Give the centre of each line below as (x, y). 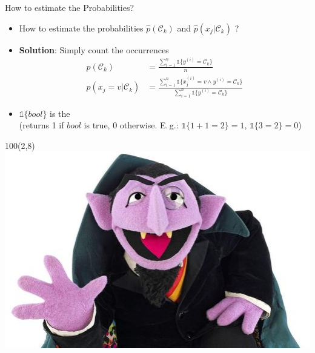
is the (60, 113)
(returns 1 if (41, 125)
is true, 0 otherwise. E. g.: (131, 125)
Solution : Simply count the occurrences (94, 49)
